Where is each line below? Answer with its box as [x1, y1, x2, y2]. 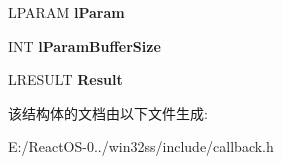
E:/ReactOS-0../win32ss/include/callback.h [8, 136, 274, 157]
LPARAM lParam [8, 2, 125, 22]
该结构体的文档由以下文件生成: [8, 102, 208, 123]
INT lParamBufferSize [8, 35, 161, 56]
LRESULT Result [8, 69, 123, 90]
